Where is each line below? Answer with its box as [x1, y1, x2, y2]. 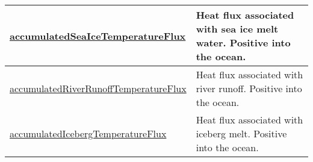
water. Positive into [196, 36, 291, 49]
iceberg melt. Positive [196, 126, 287, 140]
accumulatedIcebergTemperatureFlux [10, 126, 167, 140]
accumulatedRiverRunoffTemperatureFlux [10, 81, 187, 95]
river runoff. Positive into [196, 81, 302, 95]
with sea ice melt [196, 22, 279, 36]
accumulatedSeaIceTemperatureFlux [10, 28, 186, 43]
